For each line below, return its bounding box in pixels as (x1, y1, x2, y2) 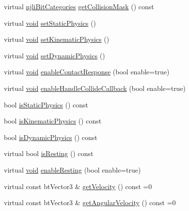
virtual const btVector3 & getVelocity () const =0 (4, 181, 152, 191)
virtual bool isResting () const (4, 148, 94, 158)
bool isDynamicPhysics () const (4, 132, 97, 142)
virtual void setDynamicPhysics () (4, 50, 105, 60)
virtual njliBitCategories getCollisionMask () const (4, 1, 154, 11)
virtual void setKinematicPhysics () (4, 34, 110, 44)
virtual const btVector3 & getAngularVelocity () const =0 (4, 197, 176, 208)
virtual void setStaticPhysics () (4, 18, 96, 28)
